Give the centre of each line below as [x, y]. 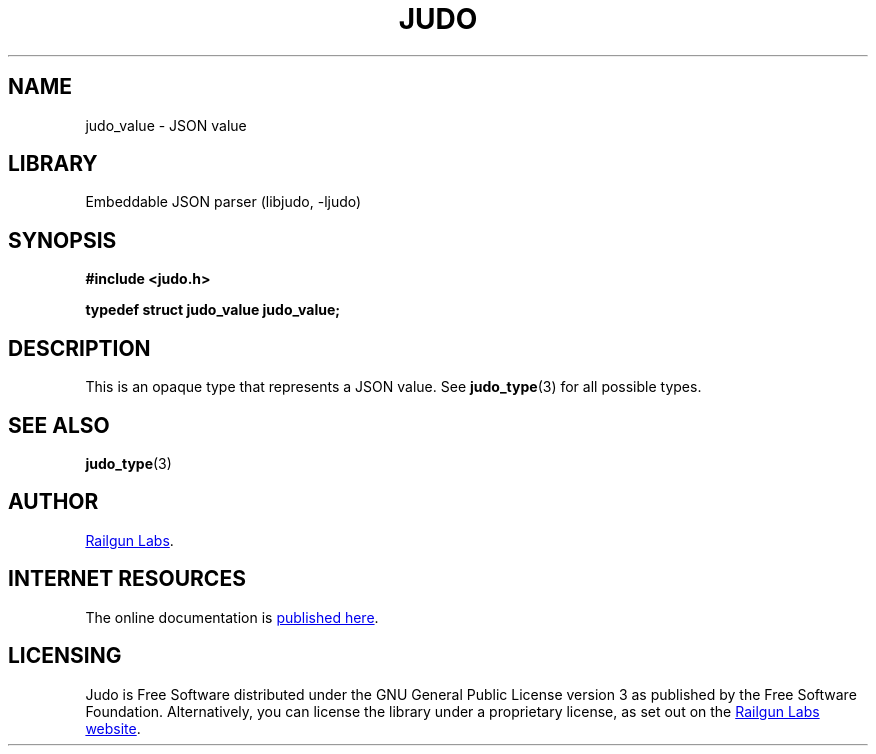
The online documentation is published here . [232, 617]
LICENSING [65, 656]
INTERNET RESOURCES [127, 579]
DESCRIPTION [79, 348]
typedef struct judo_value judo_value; [213, 310]
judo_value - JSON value [166, 125]
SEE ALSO [59, 425]
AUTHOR [53, 502]
